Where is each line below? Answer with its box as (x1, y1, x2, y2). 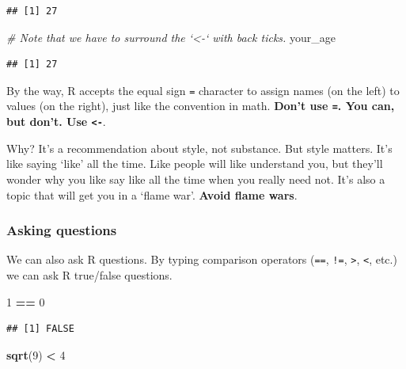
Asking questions (6, 220, 117, 240)
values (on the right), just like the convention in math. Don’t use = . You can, (6, 97, 395, 114)
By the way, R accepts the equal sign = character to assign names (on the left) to (6, 82, 400, 98)
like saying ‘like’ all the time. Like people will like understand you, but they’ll (6, 155, 383, 172)
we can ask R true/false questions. (6, 267, 173, 283)
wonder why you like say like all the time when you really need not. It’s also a (6, 170, 385, 187)
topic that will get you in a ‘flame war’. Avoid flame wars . (6, 186, 298, 203)
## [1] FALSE (6, 323, 74, 335)
